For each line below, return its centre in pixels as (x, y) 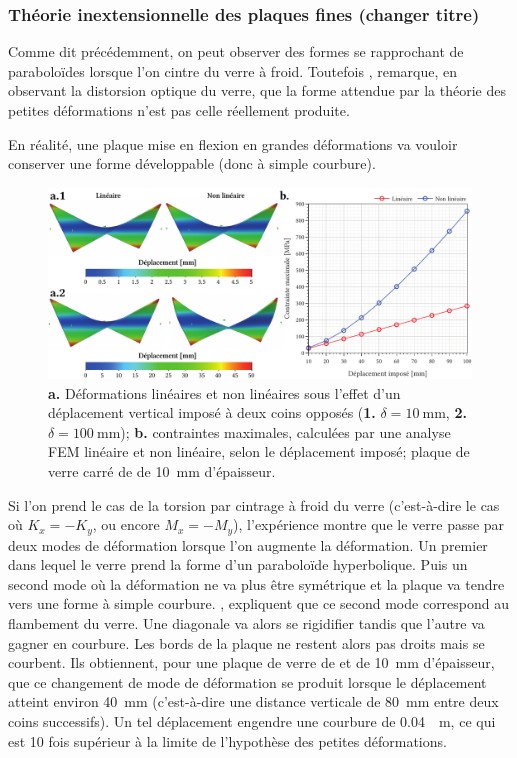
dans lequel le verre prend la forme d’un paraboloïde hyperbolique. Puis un (238, 564)
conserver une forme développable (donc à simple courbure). (192, 163)
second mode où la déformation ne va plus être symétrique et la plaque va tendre (256, 583)
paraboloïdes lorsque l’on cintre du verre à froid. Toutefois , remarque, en (232, 70)
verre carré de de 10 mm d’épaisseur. (162, 471)
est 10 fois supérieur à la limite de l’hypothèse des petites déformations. (227, 740)
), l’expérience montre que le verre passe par (369, 524)
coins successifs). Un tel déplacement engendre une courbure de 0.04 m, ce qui (252, 721)
